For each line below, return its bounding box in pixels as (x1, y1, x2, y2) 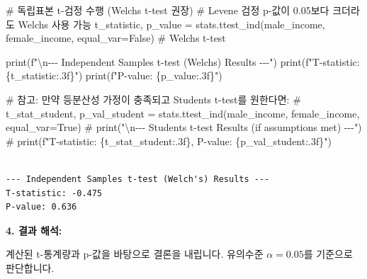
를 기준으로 (303, 246, 353, 261)
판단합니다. (6, 260, 55, 275)
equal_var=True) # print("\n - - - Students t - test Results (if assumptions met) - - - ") (6, 120, 362, 135)
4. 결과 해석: (6, 222, 62, 237)
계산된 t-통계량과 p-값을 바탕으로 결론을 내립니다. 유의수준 (6, 246, 264, 261)
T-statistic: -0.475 (6, 188, 103, 198)
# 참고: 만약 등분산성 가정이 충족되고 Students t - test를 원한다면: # (6, 91, 301, 106)
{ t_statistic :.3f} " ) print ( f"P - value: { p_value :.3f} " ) (6, 68, 222, 83)
